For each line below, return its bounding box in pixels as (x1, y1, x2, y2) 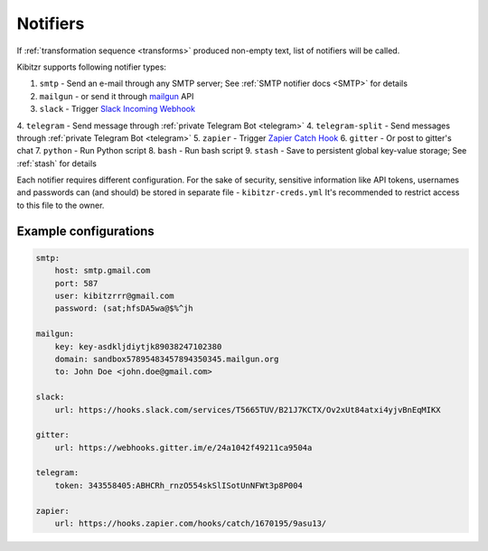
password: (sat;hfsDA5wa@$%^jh (54, 304, 193, 313)
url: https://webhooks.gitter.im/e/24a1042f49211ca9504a (54, 443, 313, 453)
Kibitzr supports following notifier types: (16, 61, 167, 72)
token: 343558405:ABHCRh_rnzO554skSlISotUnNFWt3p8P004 (54, 480, 303, 490)
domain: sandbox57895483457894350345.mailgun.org (54, 353, 279, 364)
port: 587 (54, 278, 99, 288)
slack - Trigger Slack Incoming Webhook (39, 104, 196, 115)
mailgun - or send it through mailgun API (39, 90, 194, 101)
